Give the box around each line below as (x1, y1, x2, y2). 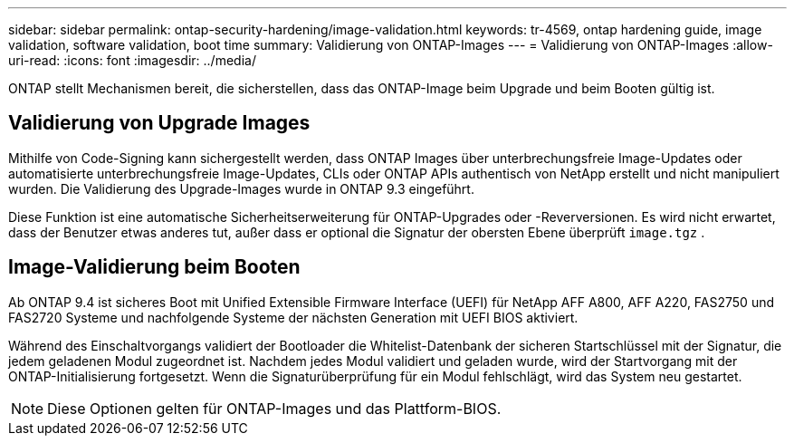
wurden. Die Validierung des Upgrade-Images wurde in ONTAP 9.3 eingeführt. (8, 180, 474, 197)
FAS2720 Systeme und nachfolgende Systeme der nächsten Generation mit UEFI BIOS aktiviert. (8, 309, 579, 325)
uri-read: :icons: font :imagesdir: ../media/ (8, 53, 256, 68)
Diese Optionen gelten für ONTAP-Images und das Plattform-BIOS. (47, 399, 502, 418)
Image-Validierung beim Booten (8, 255, 301, 279)
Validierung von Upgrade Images (8, 111, 311, 135)
